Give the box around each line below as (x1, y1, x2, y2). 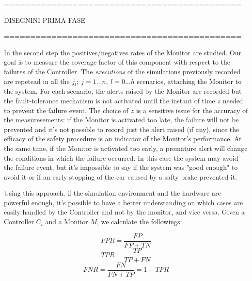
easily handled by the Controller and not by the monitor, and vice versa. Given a (4, 207, 245, 217)
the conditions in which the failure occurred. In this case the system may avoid (4, 152, 238, 163)
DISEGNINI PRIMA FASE (4, 15, 86, 25)
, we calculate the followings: (97, 216, 182, 227)
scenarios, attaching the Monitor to (137, 76, 242, 86)
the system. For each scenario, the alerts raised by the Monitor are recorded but (4, 86, 242, 96)
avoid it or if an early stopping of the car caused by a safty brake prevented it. (4, 171, 237, 182)
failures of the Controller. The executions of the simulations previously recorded (4, 66, 240, 76)
